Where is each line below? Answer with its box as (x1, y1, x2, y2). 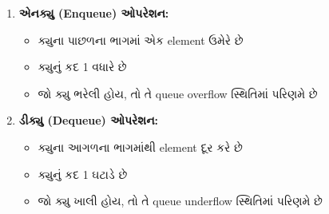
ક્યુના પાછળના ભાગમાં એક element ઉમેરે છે (38, 31, 244, 48)
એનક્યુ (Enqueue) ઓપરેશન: (18, 5, 169, 21)
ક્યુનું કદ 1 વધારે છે (38, 58, 127, 75)
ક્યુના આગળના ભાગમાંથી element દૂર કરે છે (38, 138, 243, 155)
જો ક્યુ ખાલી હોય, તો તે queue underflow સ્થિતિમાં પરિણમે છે (38, 192, 323, 209)
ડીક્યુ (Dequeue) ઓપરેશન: (18, 112, 159, 129)
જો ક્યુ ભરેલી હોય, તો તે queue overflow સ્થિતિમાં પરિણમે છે (38, 85, 318, 101)
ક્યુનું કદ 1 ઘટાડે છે (38, 165, 128, 182)
